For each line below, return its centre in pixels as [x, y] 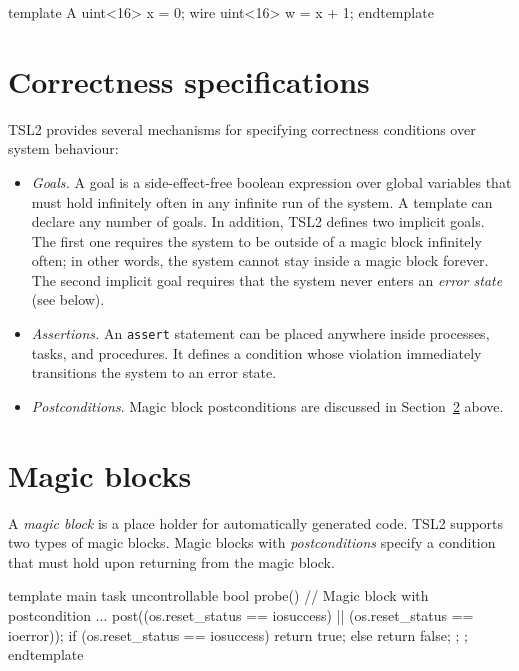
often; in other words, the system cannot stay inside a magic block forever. [260, 260]
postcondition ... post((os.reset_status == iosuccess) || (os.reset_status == [241, 615]
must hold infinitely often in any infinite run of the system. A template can [262, 201]
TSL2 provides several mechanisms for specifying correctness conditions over [242, 128]
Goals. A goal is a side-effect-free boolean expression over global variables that [271, 181]
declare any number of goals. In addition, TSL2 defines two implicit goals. [258, 221]
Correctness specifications [189, 80]
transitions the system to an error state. [154, 372]
